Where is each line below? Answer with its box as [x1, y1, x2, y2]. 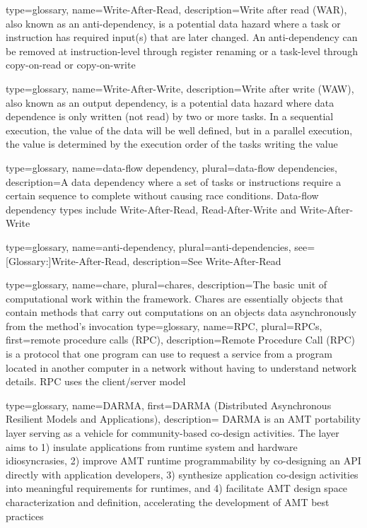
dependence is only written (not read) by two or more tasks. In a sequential [6, 109, 334, 124]
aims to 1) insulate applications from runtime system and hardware [6, 439, 298, 454]
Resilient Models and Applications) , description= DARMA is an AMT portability [6, 411, 361, 426]
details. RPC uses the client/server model [6, 374, 186, 389]
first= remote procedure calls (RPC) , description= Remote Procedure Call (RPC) [6, 332, 356, 347]
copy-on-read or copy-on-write [6, 57, 136, 72]
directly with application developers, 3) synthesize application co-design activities [6, 467, 359, 481]
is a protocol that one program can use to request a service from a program [6, 346, 332, 361]
